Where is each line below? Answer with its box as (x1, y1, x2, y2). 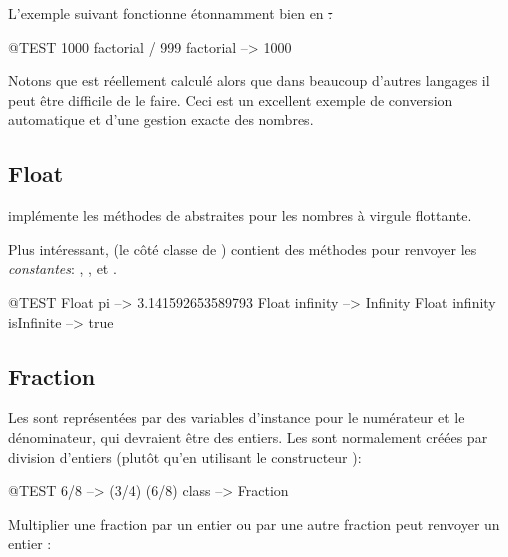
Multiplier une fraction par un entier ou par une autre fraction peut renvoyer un (8, 513, 500, 534)
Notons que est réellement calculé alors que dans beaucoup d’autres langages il (8, 70, 490, 91)
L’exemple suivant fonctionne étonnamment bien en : (8, 3, 333, 23)
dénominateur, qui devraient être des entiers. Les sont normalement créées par (8, 426, 488, 447)
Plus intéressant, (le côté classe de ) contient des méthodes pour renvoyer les (8, 238, 477, 259)
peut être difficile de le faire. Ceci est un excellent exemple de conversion (8, 89, 453, 110)
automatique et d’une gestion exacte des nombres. (8, 109, 314, 130)
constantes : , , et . (8, 258, 117, 279)
